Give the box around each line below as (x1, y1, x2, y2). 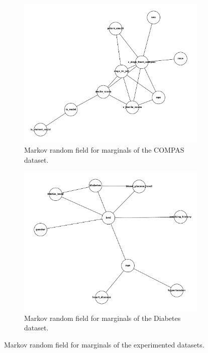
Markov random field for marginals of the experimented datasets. (4, 339, 204, 350)
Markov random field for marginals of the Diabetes (24, 312, 181, 323)
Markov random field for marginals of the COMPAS (24, 145, 184, 155)
